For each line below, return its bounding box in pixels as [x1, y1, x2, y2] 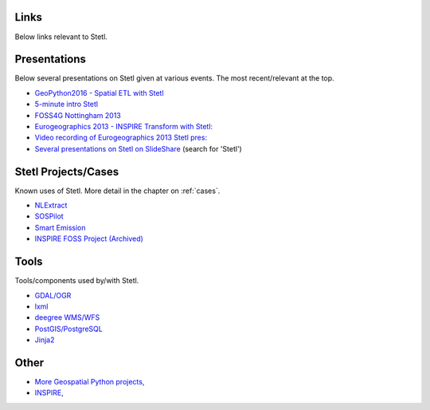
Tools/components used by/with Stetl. [14, 276, 139, 286]
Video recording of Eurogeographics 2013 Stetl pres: [34, 132, 207, 143]
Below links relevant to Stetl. [14, 32, 107, 41]
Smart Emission [34, 223, 87, 232]
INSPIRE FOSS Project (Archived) [34, 234, 143, 243]
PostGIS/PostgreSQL [34, 324, 103, 333]
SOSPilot [34, 211, 64, 221]
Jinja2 [34, 335, 55, 345]
